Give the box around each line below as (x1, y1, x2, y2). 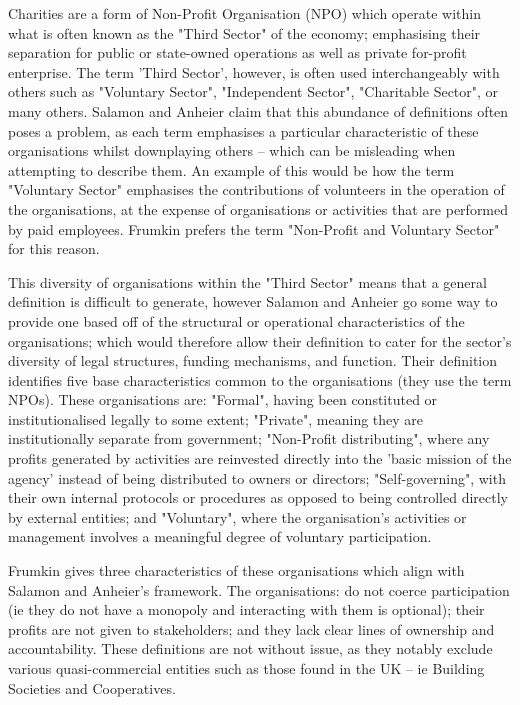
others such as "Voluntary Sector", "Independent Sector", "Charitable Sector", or (8, 81, 499, 102)
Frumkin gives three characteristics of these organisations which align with (8, 560, 465, 581)
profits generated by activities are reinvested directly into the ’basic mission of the (8, 448, 512, 469)
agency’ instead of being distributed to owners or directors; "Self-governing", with (8, 467, 506, 488)
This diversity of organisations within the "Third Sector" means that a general (8, 271, 487, 292)
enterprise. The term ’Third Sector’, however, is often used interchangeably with (8, 61, 500, 82)
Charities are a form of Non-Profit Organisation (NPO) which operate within (8, 3, 481, 23)
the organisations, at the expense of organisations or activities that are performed (8, 198, 509, 219)
